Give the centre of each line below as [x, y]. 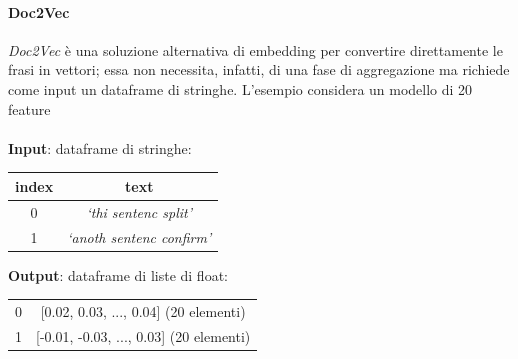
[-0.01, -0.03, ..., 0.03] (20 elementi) [143, 335]
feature [29, 108]
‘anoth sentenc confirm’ [139, 236]
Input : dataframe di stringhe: [100, 147]
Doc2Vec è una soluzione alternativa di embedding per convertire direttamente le [255, 49]
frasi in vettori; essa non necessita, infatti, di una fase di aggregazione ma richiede [259, 69]
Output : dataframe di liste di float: [118, 274]
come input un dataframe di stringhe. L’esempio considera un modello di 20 [240, 88]
